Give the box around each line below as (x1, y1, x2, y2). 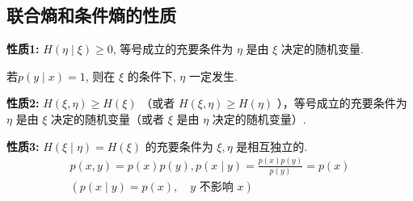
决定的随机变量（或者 (51, 110, 165, 127)
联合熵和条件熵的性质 (6, 2, 176, 27)
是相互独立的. (236, 137, 308, 154)
